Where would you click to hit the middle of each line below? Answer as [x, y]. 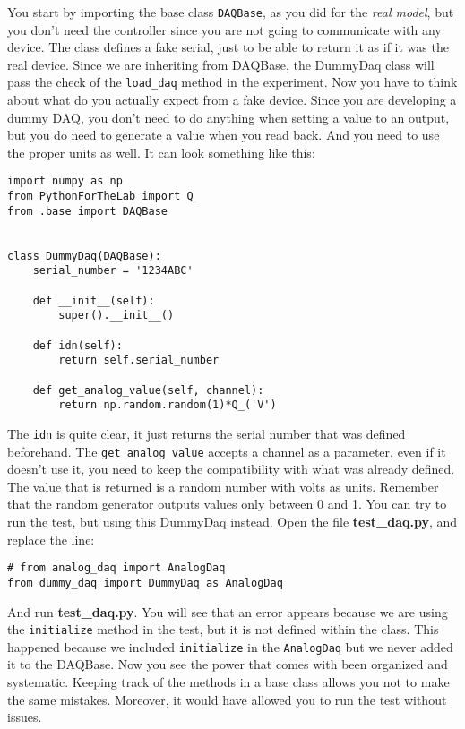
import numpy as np [65, 181]
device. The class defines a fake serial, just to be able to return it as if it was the [228, 47]
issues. [25, 717]
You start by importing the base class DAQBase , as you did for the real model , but [231, 12]
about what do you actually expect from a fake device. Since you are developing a [232, 100]
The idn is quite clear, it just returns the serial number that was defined [207, 433]
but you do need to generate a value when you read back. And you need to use [224, 135]
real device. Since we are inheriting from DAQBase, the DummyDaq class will [221, 64]
